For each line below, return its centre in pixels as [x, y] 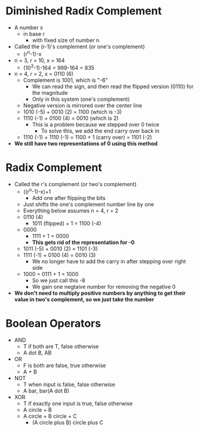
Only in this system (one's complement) [81, 99]
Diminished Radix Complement [84, 11]
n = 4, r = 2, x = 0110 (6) [44, 74]
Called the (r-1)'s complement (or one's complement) [79, 47]
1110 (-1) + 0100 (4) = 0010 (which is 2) [71, 118]
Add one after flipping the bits [69, 198]
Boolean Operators [53, 324]
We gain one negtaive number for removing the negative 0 [104, 286]
